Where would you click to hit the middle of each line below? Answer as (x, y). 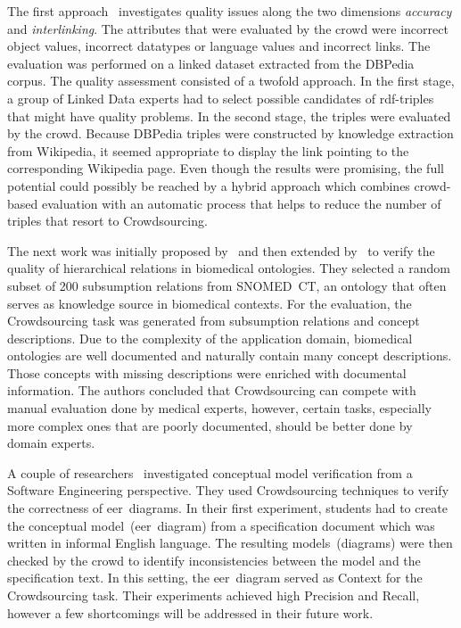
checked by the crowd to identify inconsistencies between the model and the (214, 560)
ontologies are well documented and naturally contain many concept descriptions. (230, 355)
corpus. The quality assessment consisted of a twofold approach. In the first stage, (231, 81)
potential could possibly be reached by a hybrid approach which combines (209, 185)
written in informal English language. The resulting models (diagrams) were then (230, 543)
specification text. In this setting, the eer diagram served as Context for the (215, 578)
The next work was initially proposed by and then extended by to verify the (221, 250)
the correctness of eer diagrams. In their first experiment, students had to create (227, 508)
